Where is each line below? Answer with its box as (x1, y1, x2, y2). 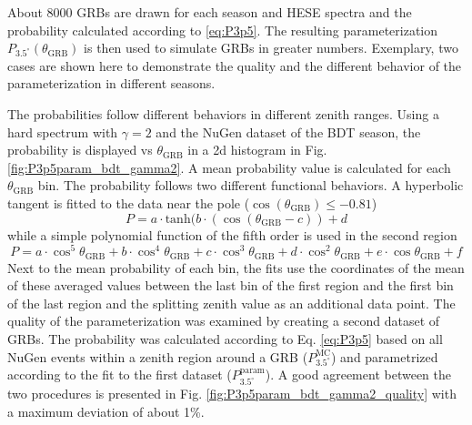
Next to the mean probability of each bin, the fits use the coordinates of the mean (7, 258, 465, 277)
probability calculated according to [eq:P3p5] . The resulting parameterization (7, 20, 438, 39)
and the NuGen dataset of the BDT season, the (156, 122, 421, 141)
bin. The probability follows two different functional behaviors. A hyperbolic (37, 176, 464, 195)
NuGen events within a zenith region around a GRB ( (7, 347, 308, 366)
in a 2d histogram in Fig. (187, 140, 327, 159)
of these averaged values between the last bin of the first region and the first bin (7, 276, 454, 295)
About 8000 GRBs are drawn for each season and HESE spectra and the (7, 3, 412, 21)
